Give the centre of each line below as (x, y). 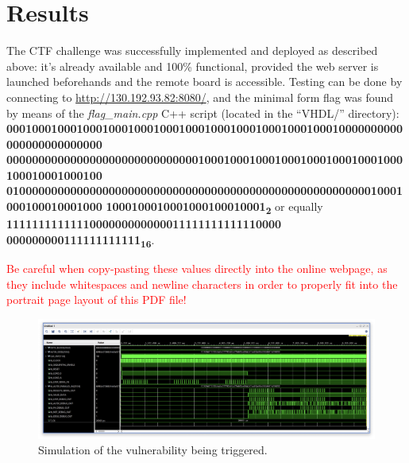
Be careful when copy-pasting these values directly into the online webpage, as (197, 268)
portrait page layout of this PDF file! (96, 300)
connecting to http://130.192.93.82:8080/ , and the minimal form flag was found (200, 97)
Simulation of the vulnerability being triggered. (153, 450)
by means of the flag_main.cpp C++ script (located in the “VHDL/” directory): (203, 113)
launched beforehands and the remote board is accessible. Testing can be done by (204, 82)
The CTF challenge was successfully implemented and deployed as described (192, 51)
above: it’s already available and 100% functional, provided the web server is (193, 66)
